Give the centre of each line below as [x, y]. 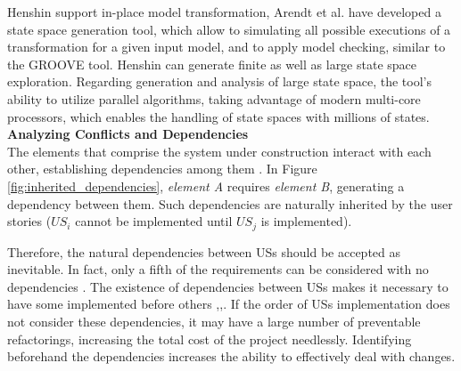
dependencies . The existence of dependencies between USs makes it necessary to [228, 286]
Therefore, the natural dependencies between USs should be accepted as [204, 251]
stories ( [29, 221]
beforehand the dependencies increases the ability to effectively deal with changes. [231, 356]
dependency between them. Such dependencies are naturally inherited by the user [230, 203]
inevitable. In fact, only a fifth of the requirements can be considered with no [218, 269]
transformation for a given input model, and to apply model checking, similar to [226, 47]
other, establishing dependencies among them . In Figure [162, 169]
